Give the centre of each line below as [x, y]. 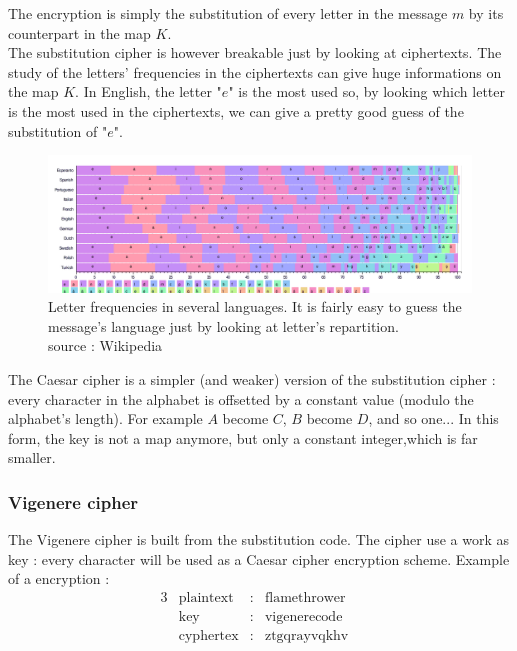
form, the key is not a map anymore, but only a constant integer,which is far [243, 437]
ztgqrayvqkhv [306, 636]
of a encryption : [59, 578]
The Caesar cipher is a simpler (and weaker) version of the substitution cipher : [252, 379]
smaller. [32, 457]
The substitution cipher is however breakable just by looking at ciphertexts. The [255, 52]
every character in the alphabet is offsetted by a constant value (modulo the [241, 398]
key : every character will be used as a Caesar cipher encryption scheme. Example [259, 558]
